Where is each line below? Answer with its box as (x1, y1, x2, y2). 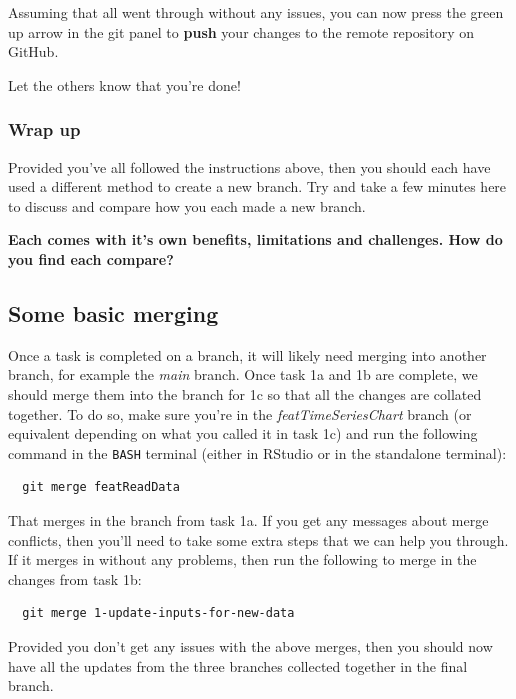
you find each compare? (8, 248, 174, 269)
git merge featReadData (22, 480, 180, 495)
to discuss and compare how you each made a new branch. (8, 195, 366, 216)
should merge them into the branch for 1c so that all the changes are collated (8, 383, 482, 404)
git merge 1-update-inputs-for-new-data (22, 606, 295, 621)
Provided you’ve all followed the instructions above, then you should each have (8, 156, 491, 177)
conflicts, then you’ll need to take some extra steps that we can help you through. (8, 529, 509, 550)
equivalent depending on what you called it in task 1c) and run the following (8, 423, 478, 444)
